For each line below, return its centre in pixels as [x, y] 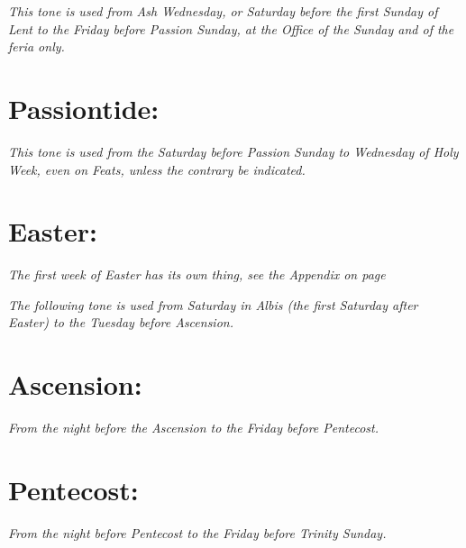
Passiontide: [84, 108]
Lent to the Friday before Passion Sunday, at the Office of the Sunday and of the [231, 28]
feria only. [37, 46]
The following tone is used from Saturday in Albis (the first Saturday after [213, 304]
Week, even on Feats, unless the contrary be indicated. [157, 169]
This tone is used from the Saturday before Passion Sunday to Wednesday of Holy [233, 151]
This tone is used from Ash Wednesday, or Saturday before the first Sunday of [223, 11]
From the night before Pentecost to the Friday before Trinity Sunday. [197, 532]
